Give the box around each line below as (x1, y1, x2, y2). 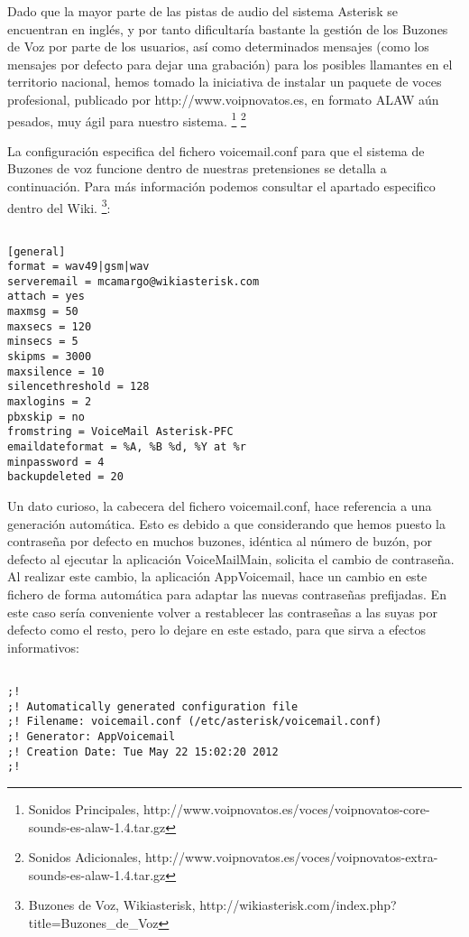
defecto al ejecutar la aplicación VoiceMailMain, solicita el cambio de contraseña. (7, 549, 455, 568)
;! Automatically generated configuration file (7, 700, 299, 713)
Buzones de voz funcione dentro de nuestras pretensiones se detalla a (7, 159, 387, 178)
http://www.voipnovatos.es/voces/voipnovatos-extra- (145, 848, 438, 867)
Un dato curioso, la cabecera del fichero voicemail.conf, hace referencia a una (7, 496, 432, 515)
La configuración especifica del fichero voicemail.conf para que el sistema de (7, 141, 425, 160)
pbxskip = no (7, 410, 85, 423)
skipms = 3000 (7, 350, 92, 364)
